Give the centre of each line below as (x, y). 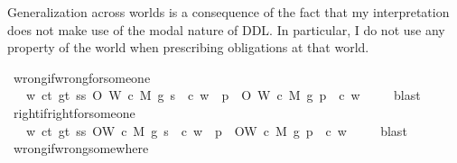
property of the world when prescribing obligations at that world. (188, 47)
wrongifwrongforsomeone (82, 77)
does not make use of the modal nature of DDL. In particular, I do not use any (226, 29)
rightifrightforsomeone (74, 112)
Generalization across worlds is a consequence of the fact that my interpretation (228, 12)
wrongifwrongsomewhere (81, 148)
